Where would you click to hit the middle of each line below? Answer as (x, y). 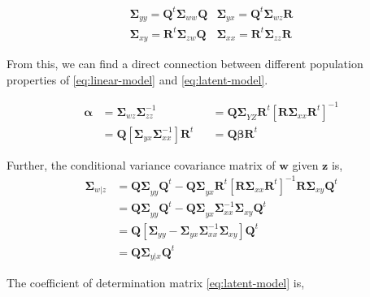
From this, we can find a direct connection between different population (185, 63)
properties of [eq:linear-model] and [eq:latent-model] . (137, 79)
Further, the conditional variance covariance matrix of (141, 164)
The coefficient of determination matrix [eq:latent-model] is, (156, 282)
